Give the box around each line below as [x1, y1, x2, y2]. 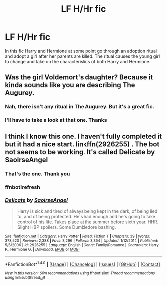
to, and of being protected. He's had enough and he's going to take [17, 213, 156, 219]
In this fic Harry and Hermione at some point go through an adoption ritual [5, 48, 157, 54]
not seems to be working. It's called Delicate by [5, 148, 155, 156]
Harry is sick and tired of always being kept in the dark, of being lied [17, 208, 158, 214]
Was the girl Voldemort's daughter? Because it [5, 73, 153, 82]
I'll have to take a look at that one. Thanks [5, 117, 107, 124]
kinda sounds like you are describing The [5, 81, 135, 89]
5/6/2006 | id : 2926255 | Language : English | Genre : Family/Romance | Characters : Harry [5, 242, 159, 247]
